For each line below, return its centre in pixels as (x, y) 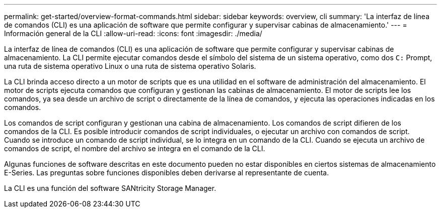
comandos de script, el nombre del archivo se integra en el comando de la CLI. (135, 148)
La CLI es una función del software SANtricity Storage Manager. (110, 188)
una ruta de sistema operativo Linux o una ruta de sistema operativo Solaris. (130, 66)
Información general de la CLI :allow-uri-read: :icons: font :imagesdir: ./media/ (133, 33)
